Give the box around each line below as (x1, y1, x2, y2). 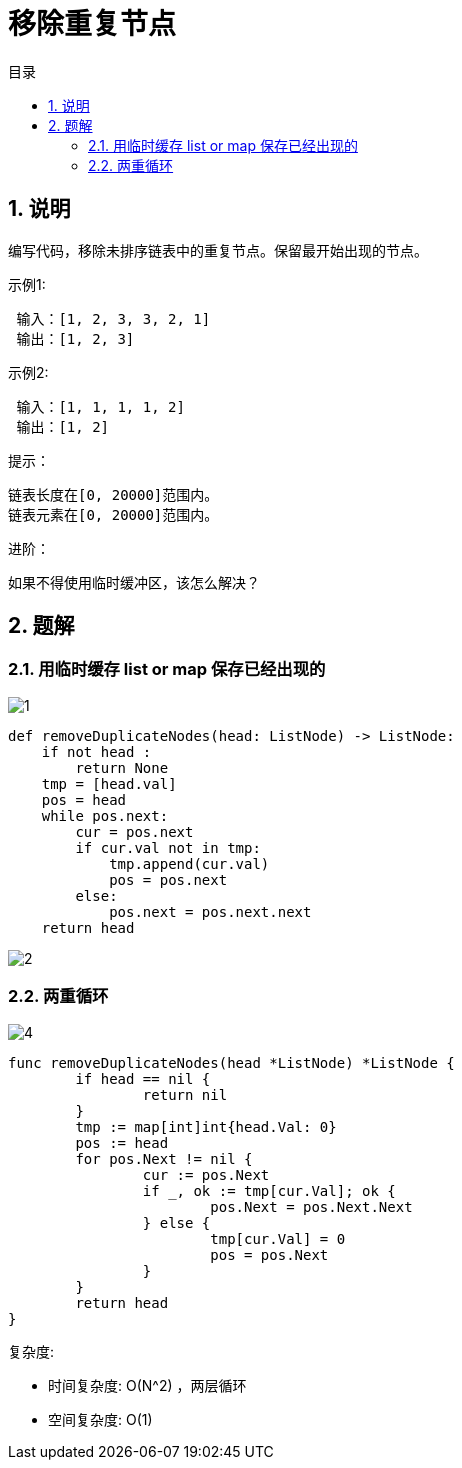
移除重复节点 (8, 7, 177, 41)
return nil (142, 1086, 228, 1103)
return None (75, 759, 169, 776)
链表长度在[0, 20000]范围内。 (8, 486, 219, 503)
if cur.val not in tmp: (75, 839, 261, 856)
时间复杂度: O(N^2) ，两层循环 (48, 1376, 247, 1394)
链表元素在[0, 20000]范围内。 (8, 506, 219, 523)
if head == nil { (75, 1070, 211, 1087)
